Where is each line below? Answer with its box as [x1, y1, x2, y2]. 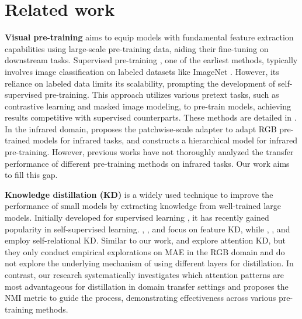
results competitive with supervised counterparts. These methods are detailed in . [5, 111, 297, 124]
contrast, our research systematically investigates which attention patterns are [5, 269, 284, 280]
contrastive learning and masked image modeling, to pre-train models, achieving [5, 100, 291, 112]
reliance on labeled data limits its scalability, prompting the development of [5, 77, 276, 89]
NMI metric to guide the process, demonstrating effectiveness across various [5, 291, 276, 304]
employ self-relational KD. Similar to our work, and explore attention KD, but [5, 234, 286, 246]
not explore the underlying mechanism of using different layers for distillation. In [5, 257, 294, 269]
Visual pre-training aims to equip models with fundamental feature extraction [5, 31, 294, 43]
